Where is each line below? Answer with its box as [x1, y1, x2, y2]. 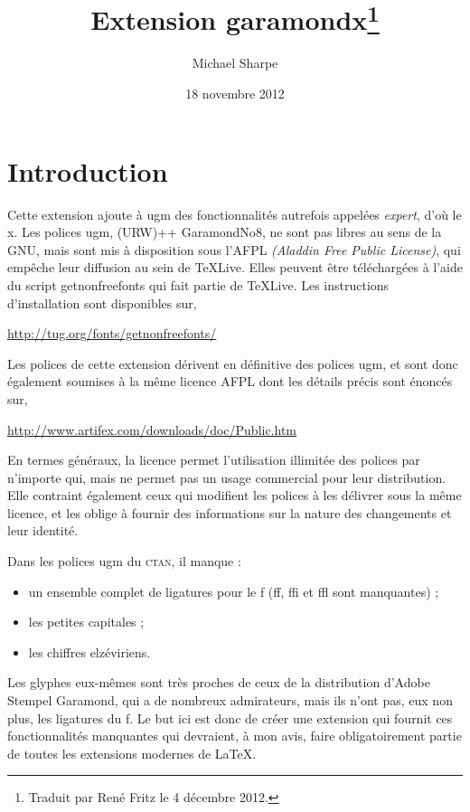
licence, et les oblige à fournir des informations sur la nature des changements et [7, 503, 452, 522]
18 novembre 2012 [185, 84, 285, 103]
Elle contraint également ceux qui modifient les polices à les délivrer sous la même [7, 486, 462, 505]
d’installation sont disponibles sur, [7, 293, 197, 312]
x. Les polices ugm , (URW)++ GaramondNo [7, 222, 256, 241]
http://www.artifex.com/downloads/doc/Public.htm [7, 420, 297, 439]
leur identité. [7, 521, 79, 540]
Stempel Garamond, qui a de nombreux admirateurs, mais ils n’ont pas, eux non [7, 691, 453, 710]
